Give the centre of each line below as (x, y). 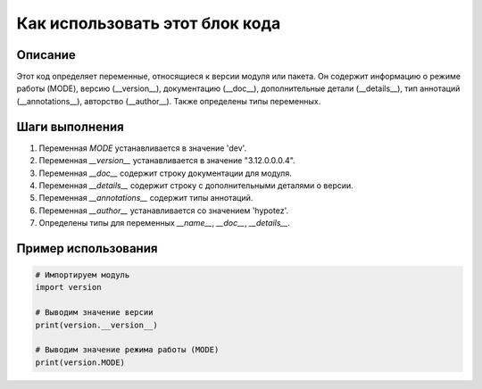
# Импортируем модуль (83, 275)
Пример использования (87, 248)
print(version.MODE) (80, 362)
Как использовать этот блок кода (149, 23)
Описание (46, 55)
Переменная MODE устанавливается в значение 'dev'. (143, 148)
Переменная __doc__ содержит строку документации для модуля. (165, 173)
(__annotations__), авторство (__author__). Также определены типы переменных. (169, 101)
